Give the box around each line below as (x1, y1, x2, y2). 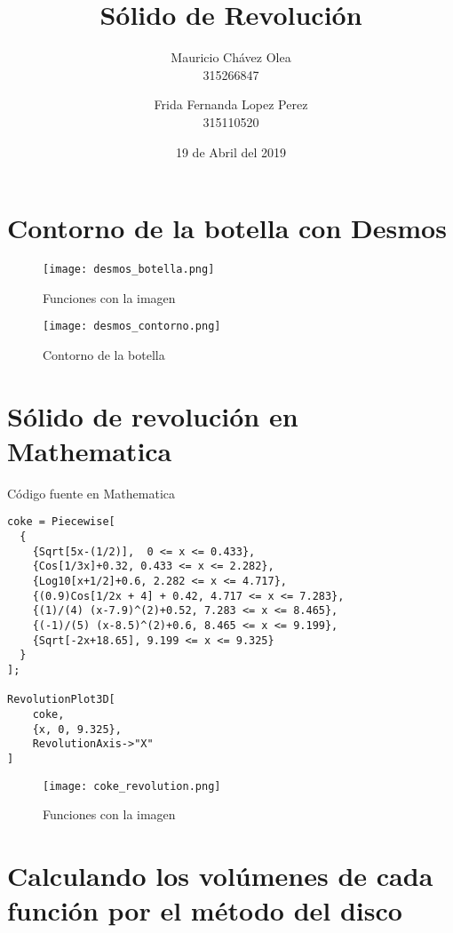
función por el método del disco (7, 892, 402, 929)
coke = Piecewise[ (7, 515, 115, 529)
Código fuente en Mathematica (7, 483, 175, 502)
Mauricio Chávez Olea (171, 48, 291, 67)
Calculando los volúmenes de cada (7, 857, 433, 894)
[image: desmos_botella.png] (43, 263, 215, 276)
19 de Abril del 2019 (175, 142, 287, 161)
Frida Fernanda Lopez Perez (154, 95, 308, 114)
